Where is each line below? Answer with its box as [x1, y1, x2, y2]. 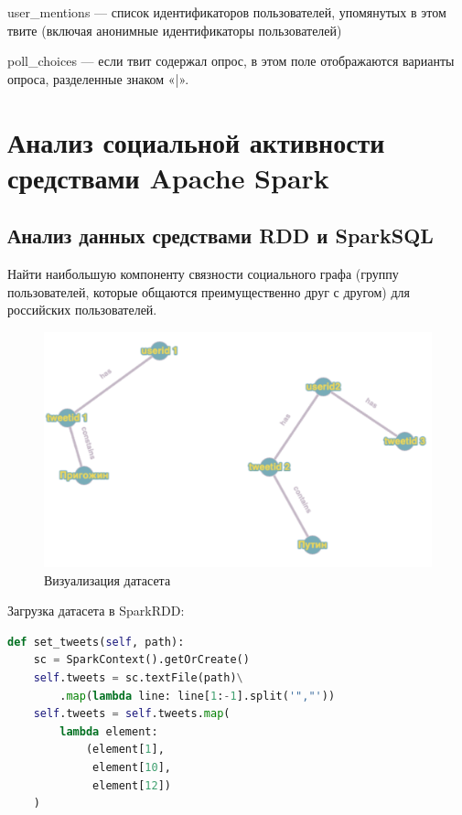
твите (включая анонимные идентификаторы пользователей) [7, 20, 342, 39]
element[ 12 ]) [92, 778, 171, 792]
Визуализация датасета [44, 570, 171, 589]
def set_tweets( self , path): [7, 635, 185, 649]
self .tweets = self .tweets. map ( [33, 707, 231, 721]
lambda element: [59, 724, 158, 738]
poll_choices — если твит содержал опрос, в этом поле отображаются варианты [7, 51, 455, 70]
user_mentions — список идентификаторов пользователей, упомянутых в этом [7, 3, 446, 21]
